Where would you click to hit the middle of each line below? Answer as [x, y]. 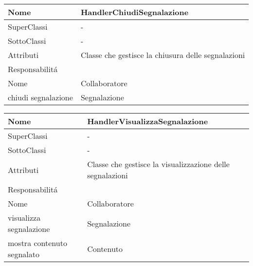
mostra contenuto [37, 243]
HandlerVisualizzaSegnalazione [148, 121]
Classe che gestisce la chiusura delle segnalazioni [163, 55]
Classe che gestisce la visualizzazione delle [158, 164]
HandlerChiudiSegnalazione [135, 12]
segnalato [24, 254]
